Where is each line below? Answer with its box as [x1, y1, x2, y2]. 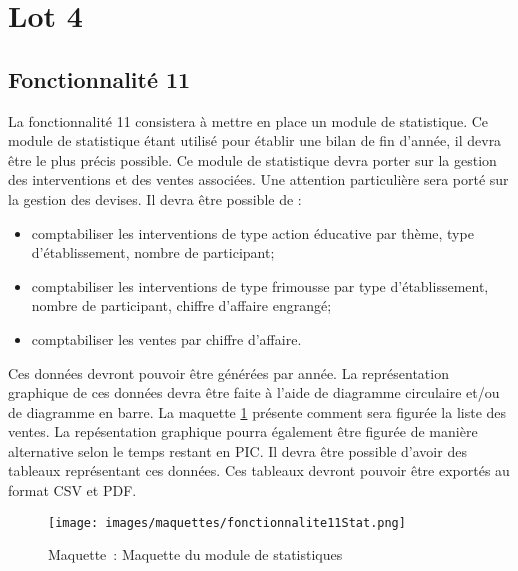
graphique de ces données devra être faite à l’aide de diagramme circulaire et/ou [8, 382, 500, 403]
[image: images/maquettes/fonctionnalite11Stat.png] [48, 515, 406, 530]
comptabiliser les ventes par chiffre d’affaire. [31, 328, 302, 349]
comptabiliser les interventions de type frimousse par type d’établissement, [31, 275, 489, 296]
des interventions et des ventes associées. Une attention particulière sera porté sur [8, 169, 509, 190]
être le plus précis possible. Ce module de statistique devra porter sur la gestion [8, 149, 497, 170]
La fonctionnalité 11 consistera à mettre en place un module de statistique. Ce [8, 110, 489, 131]
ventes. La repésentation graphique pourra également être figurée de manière [8, 421, 478, 442]
